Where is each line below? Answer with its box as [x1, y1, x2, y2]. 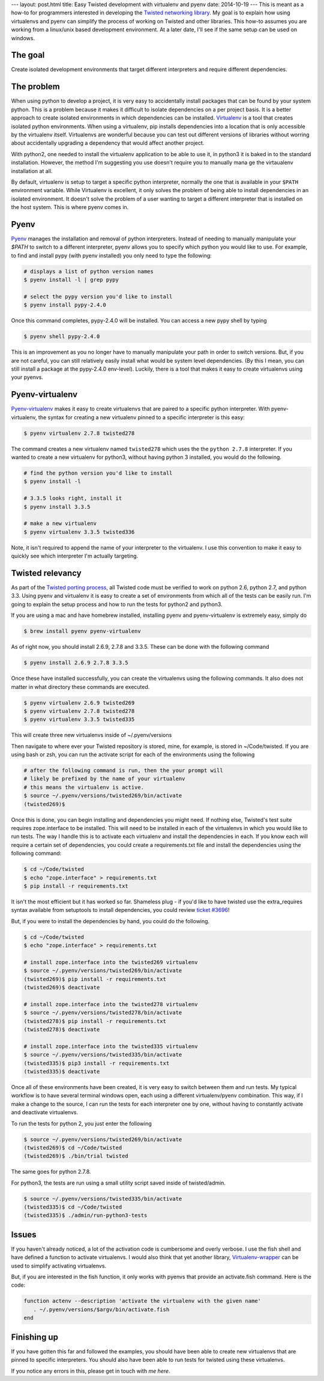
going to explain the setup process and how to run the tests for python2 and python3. [11, 601, 223, 608]
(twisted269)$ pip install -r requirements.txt [23, 976, 166, 982]
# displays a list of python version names [23, 268, 154, 275]
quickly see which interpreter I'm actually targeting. [11, 553, 139, 560]
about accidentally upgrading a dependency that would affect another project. [11, 139, 205, 147]
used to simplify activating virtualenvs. [11, 1262, 107, 1269]
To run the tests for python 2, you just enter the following [11, 1120, 152, 1127]
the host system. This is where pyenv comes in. [11, 204, 129, 211]
